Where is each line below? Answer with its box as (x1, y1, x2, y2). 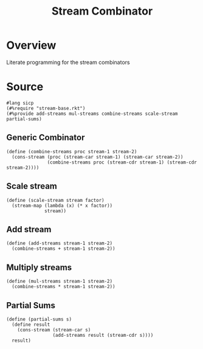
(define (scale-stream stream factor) (6, 197, 105, 203)
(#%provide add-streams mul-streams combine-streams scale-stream (6, 111, 178, 117)
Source (6, 80, 44, 94)
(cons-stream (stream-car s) (17, 327, 91, 333)
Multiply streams (6, 262, 72, 272)
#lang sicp (6, 100, 34, 106)
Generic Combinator (6, 133, 85, 143)
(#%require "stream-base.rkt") (6, 105, 86, 111)
